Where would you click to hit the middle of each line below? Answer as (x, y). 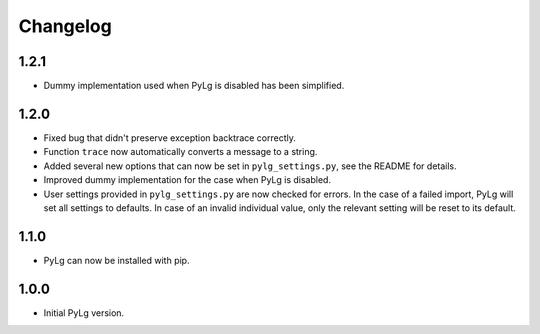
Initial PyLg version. (84, 312)
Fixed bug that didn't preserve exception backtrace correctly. (170, 137)
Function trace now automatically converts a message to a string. (180, 152)
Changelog (65, 26)
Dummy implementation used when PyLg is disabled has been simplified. (194, 86)
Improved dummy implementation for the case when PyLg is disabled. (187, 180)
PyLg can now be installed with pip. (116, 260)
